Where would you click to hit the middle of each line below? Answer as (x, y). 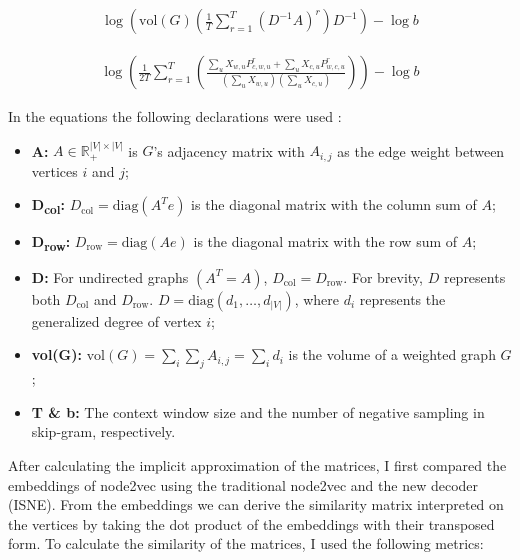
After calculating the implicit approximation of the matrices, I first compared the (257, 464)
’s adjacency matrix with (229, 150)
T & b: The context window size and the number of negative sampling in (258, 411)
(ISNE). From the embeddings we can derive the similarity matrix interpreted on (256, 504)
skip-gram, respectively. (103, 431)
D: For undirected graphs (110, 276)
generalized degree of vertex (116, 320)
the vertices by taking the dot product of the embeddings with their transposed (251, 523)
